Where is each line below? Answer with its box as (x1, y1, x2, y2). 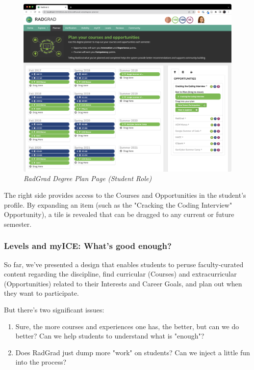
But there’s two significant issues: (4, 304, 104, 314)
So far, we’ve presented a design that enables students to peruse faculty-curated (4, 259, 244, 269)
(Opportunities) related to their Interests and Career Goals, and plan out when (4, 278, 242, 288)
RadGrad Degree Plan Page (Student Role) (24, 173, 152, 184)
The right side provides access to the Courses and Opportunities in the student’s (4, 189, 246, 200)
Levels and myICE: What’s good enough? (4, 240, 172, 252)
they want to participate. (4, 288, 79, 298)
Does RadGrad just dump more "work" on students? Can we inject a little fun (15, 347, 250, 357)
